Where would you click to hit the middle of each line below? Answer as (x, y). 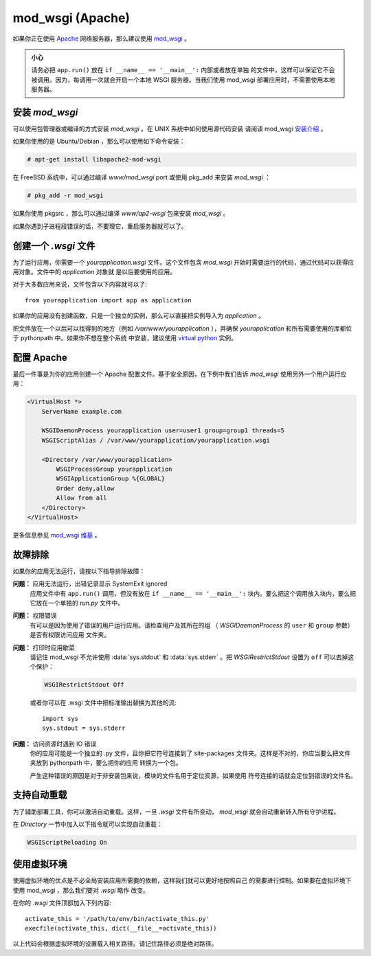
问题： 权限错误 (35, 616)
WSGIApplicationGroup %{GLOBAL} (110, 479)
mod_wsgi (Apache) (71, 18)
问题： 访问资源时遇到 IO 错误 (55, 744)
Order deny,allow (85, 488)
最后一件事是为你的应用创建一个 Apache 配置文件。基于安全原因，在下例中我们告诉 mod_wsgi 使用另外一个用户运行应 (180, 374)
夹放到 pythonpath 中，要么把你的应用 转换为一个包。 (106, 763)
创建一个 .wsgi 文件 (54, 246)
